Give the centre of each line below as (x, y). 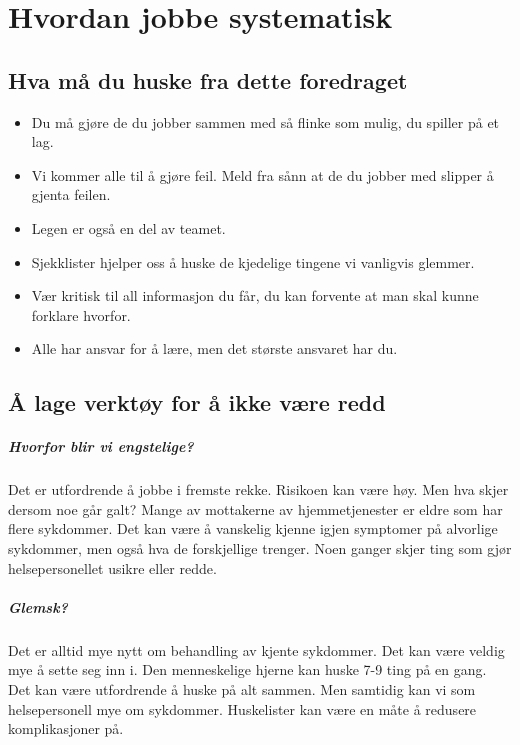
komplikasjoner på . (66, 728)
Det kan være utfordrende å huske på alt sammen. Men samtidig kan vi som (242, 688)
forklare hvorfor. (81, 314)
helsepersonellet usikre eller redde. (112, 567)
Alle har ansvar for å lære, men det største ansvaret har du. (214, 348)
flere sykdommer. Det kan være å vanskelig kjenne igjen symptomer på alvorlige (253, 528)
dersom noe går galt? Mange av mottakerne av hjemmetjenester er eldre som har (255, 508)
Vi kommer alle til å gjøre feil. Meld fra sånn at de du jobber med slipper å (262, 174)
